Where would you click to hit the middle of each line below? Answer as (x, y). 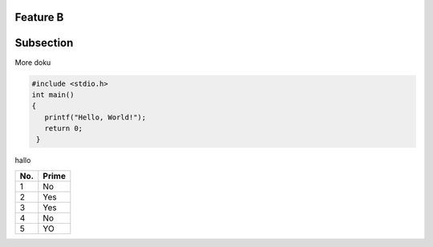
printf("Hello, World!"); (95, 117)
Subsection (44, 43)
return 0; (64, 129)
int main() (53, 95)
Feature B (39, 17)
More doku (33, 62)
